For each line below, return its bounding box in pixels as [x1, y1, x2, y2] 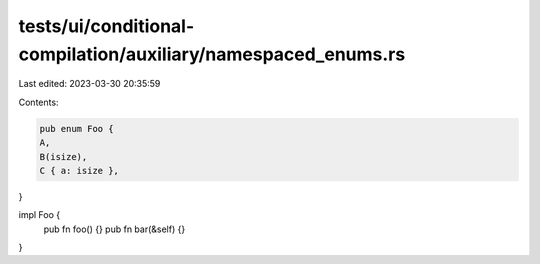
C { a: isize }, [39, 165, 120, 176]
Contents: [18, 96, 59, 108]
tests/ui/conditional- [18, 15, 195, 37]
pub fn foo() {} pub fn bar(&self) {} [43, 223, 186, 235]
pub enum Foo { [39, 123, 114, 134]
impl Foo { [18, 209, 60, 221]
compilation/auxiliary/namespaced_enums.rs [18, 43, 406, 65]
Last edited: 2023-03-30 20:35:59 [18, 78, 161, 90]
